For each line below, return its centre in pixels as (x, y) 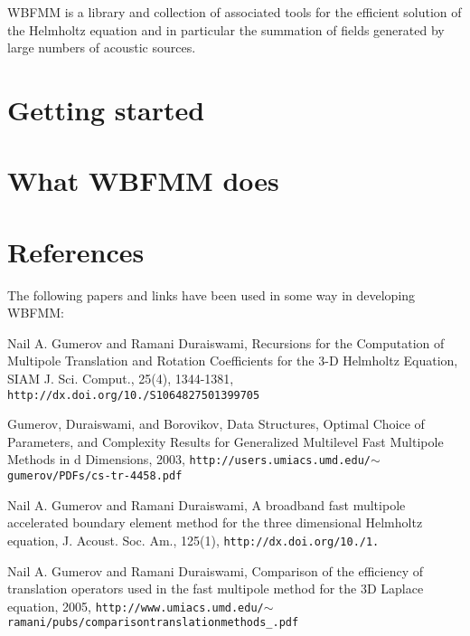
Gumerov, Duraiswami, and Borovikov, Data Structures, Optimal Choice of (216, 424)
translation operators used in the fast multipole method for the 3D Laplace (216, 589)
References (76, 251)
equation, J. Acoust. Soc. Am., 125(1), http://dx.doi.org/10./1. (193, 540)
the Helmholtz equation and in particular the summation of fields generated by (226, 29)
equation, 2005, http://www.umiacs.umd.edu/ (136, 606)
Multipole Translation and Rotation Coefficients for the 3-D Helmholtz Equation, (233, 361)
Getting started (106, 109)
